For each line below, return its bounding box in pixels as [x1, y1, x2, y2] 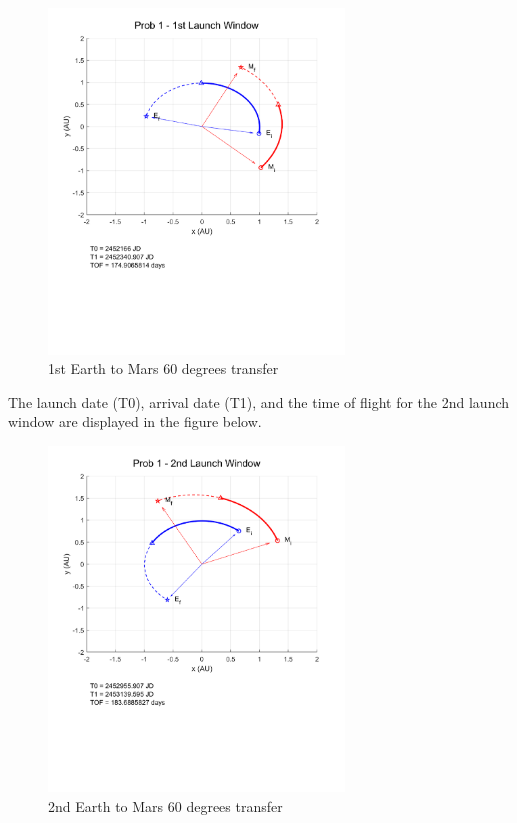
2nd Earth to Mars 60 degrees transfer [48, 796, 283, 817]
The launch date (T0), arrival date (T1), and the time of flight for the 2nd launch [8, 391, 510, 412]
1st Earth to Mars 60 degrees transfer [48, 358, 279, 379]
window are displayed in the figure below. [8, 411, 262, 432]
